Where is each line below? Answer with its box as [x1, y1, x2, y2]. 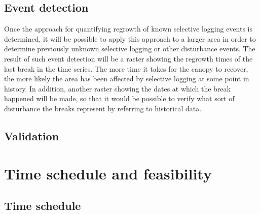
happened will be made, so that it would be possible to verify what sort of [4, 93, 235, 104]
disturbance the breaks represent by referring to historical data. [4, 103, 202, 113]
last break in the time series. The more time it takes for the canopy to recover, [4, 63, 248, 74]
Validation [4, 128, 59, 143]
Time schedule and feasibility [4, 163, 212, 184]
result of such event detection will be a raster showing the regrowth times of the [4, 53, 253, 64]
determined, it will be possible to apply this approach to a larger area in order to [4, 33, 256, 44]
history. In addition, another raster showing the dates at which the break [4, 83, 231, 94]
